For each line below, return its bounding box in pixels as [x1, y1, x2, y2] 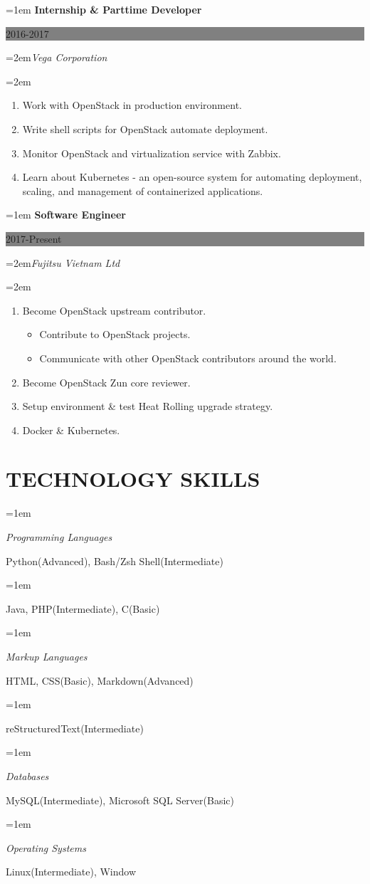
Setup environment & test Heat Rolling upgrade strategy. [22, 399, 273, 414]
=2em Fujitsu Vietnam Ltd [6, 255, 120, 270]
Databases [6, 768, 49, 783]
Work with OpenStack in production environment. [22, 98, 242, 112]
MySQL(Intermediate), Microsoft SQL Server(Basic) [6, 792, 234, 807]
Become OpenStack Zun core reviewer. [22, 374, 191, 389]
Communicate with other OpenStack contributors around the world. [39, 350, 337, 365]
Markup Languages [6, 648, 88, 663]
